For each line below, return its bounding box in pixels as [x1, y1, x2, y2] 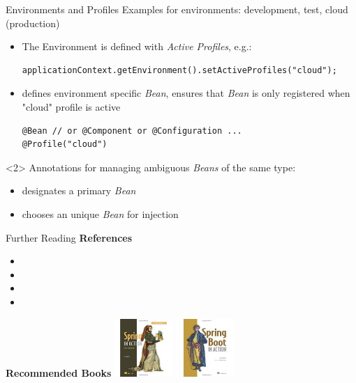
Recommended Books [6, 365, 112, 380]
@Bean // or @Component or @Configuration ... [22, 125, 242, 136]
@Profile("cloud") [22, 139, 107, 150]
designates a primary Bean [22, 183, 136, 198]
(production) [6, 15, 60, 30]
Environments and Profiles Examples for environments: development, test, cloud [6, 2, 348, 16]
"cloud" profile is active [22, 99, 121, 114]
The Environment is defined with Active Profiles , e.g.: [22, 39, 252, 54]
